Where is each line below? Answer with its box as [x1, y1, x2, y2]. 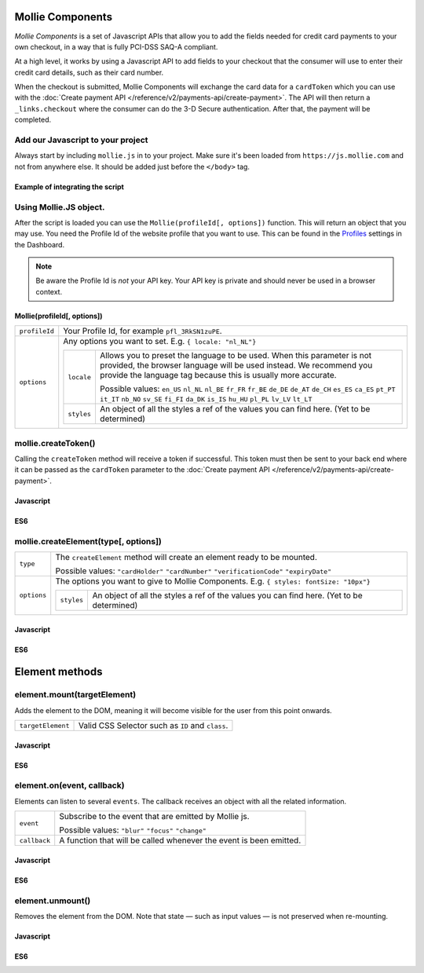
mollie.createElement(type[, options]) [14, 536, 163, 547]
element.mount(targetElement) [14, 690, 137, 700]
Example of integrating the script [14, 181, 125, 192]
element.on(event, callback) [14, 780, 125, 791]
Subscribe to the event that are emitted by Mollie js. [59, 811, 250, 822]
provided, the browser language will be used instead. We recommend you [99, 360, 373, 371]
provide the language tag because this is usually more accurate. [99, 370, 337, 381]
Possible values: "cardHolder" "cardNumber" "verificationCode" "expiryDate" [55, 565, 332, 576]
